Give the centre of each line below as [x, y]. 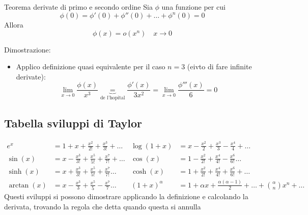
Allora [14, 25]
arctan [19, 185]
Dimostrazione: [27, 49]
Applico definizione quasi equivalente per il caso [91, 66]
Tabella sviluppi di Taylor [73, 123]
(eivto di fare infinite [219, 66]
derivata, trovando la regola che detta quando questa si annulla [103, 206]
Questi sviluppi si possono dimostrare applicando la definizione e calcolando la [126, 196]
